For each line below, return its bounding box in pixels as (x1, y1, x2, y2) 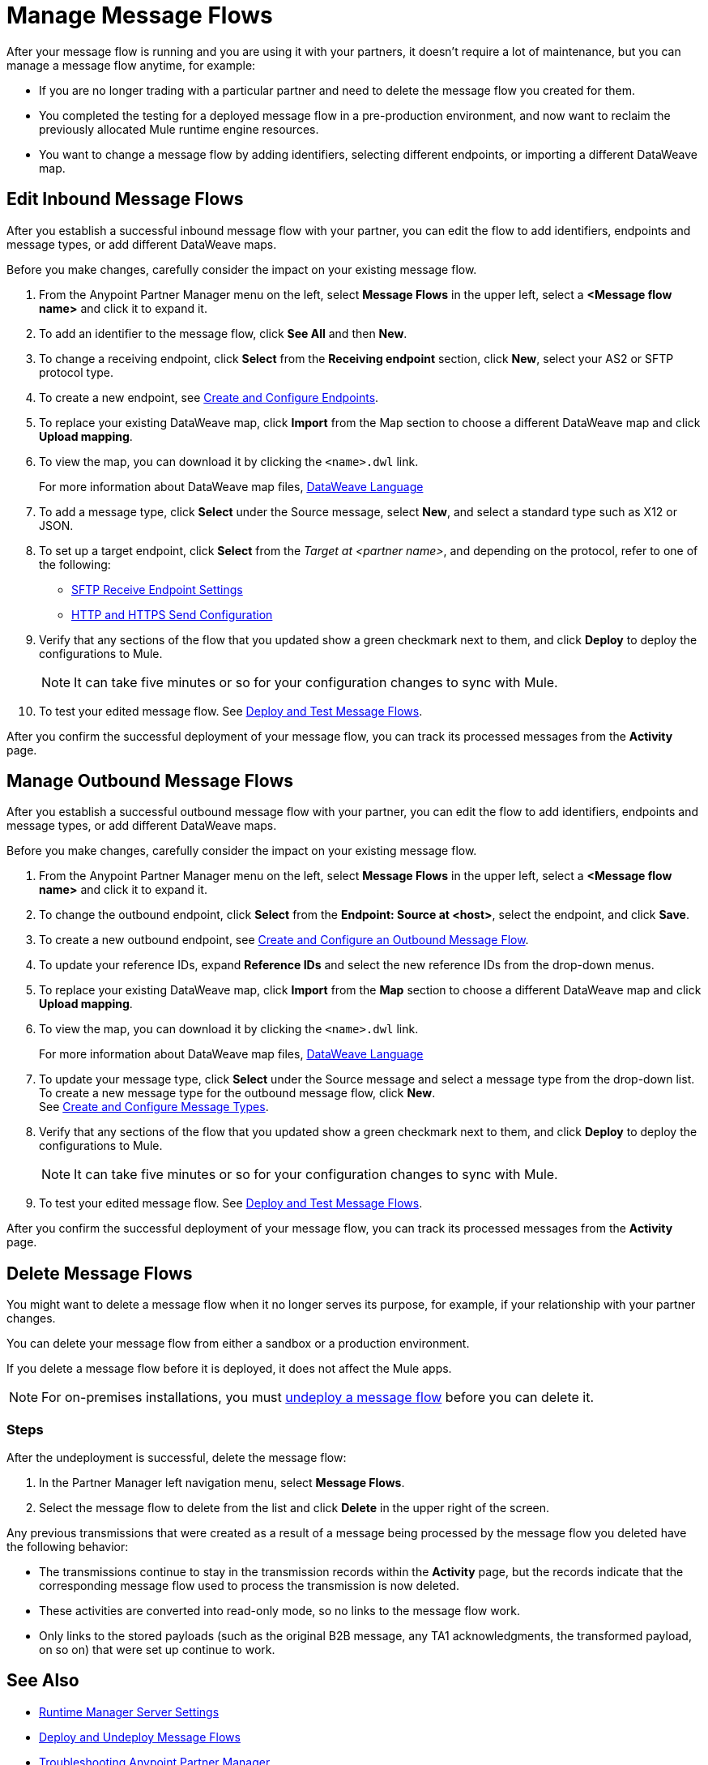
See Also (6, 1670, 79, 1691)
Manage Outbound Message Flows (6, 771, 294, 792)
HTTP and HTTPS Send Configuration (71, 607, 273, 622)
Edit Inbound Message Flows (6, 189, 244, 210)
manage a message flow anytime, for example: (6, 58, 256, 72)
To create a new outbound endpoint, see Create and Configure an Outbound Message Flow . (39, 933, 529, 947)
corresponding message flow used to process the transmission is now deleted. (39, 1579, 460, 1593)
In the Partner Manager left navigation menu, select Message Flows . (39, 1476, 405, 1490)
